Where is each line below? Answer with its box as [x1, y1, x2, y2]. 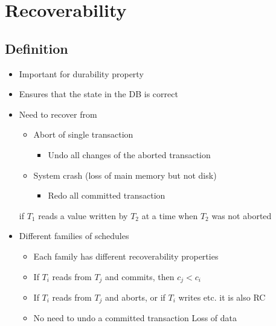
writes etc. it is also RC [178, 290, 266, 303]
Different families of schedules [19, 229, 129, 242]
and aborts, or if [105, 290, 165, 303]
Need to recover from [19, 107, 97, 120]
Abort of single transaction [33, 128, 133, 141]
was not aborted [211, 209, 272, 222]
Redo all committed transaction [48, 189, 165, 202]
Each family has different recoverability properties [33, 249, 219, 262]
